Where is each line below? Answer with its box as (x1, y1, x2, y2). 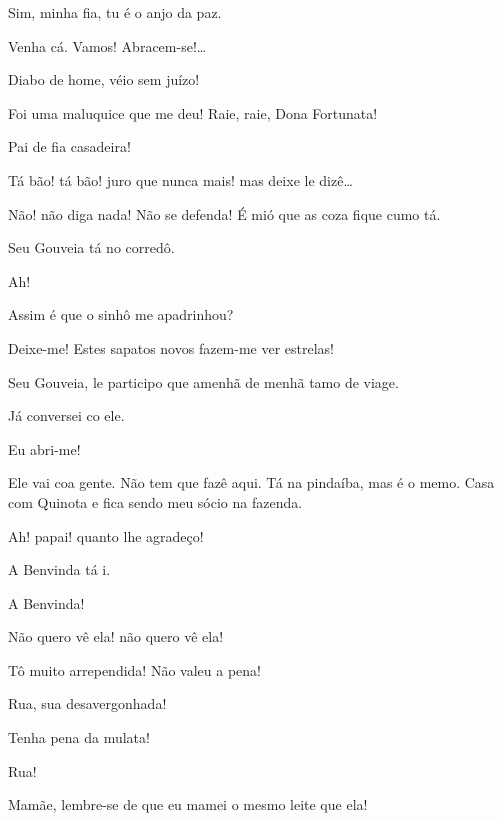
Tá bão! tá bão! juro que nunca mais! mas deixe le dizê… (8, 169, 353, 190)
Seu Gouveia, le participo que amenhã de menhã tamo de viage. (8, 371, 399, 392)
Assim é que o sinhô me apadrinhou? (8, 304, 234, 325)
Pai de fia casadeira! (8, 136, 131, 157)
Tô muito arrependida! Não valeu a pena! (8, 659, 261, 680)
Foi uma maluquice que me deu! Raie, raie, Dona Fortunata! (8, 102, 378, 123)
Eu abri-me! (8, 438, 81, 459)
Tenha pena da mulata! (8, 727, 150, 748)
